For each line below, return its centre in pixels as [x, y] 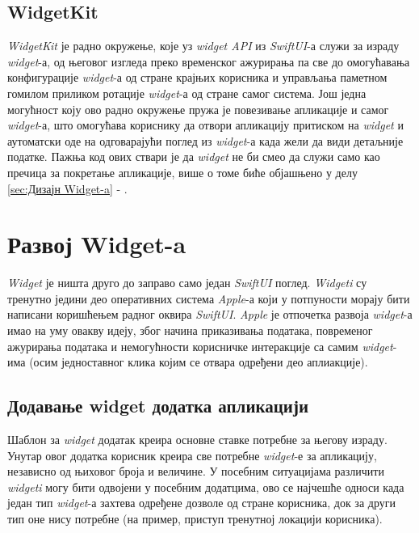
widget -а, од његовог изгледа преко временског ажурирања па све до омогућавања [209, 61]
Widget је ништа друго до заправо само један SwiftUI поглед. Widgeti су [187, 283]
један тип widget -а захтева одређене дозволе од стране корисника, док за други [201, 503]
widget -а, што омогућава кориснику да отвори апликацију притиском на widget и [205, 125]
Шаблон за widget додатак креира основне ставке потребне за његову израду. [197, 440]
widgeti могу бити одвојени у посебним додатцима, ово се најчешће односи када [206, 486]
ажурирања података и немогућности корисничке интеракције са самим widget [200, 346]
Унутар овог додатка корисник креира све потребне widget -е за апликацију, [192, 455]
